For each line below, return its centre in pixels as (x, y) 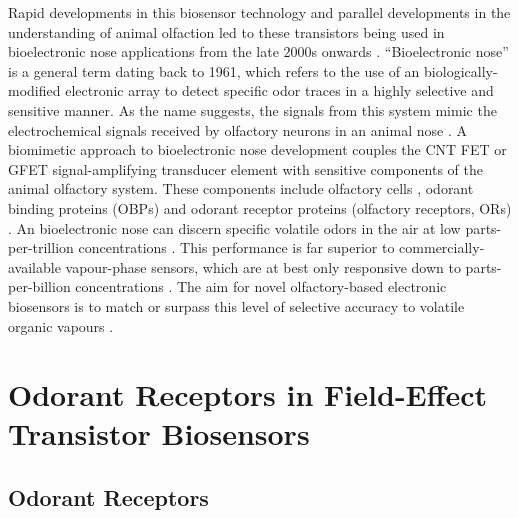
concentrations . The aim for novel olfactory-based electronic (261, 286)
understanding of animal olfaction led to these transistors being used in (226, 31)
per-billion (39, 286)
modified (34, 90)
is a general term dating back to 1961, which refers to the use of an (214, 70)
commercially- (442, 247)
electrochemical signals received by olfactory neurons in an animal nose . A (237, 129)
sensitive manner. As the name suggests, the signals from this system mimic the (252, 109)
